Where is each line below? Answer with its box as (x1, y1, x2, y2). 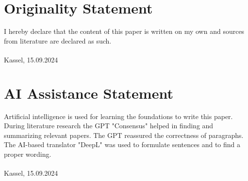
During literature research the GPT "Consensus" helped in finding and (4, 121, 214, 131)
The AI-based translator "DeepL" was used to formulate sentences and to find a (4, 139, 241, 150)
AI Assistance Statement (4, 83, 173, 103)
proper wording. (4, 149, 51, 159)
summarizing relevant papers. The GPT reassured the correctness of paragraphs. (4, 130, 244, 140)
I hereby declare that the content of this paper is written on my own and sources (4, 26, 245, 36)
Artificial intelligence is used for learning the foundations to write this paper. (4, 111, 233, 121)
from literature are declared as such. (4, 35, 112, 45)
